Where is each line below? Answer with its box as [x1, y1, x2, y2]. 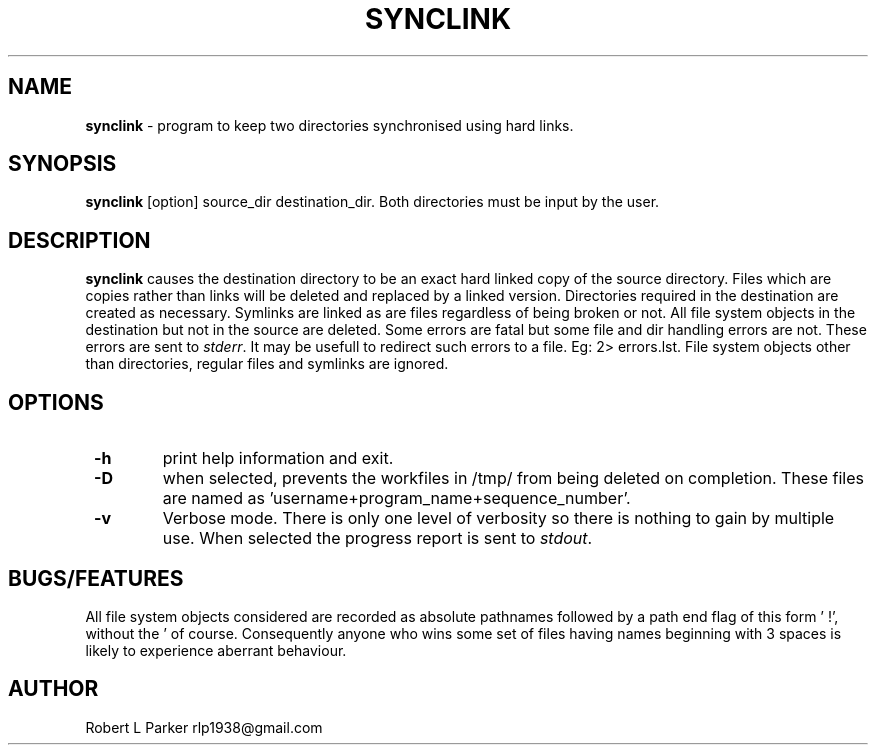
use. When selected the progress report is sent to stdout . [162, 528, 593, 549]
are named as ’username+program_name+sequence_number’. [162, 488, 631, 509]
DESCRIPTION [8, 227, 151, 253]
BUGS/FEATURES [8, 565, 184, 591]
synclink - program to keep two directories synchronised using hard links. [85, 116, 574, 134]
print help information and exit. [162, 448, 394, 469]
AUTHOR [8, 676, 99, 702]
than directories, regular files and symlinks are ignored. [85, 355, 449, 373]
